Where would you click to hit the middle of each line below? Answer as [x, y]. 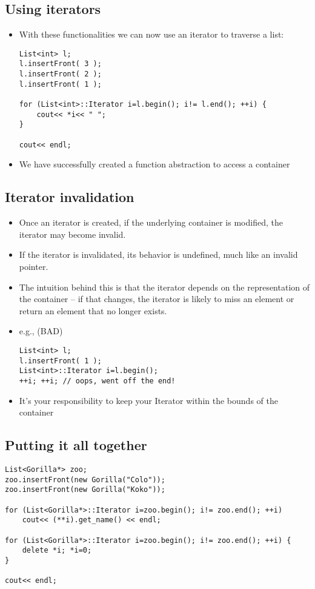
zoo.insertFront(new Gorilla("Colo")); [85, 480]
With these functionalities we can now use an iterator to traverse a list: [151, 34]
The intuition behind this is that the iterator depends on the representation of [164, 287]
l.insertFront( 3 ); [60, 64]
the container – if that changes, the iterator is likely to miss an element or [157, 299]
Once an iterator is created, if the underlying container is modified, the [151, 222]
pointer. [34, 266]
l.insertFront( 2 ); [60, 74]
